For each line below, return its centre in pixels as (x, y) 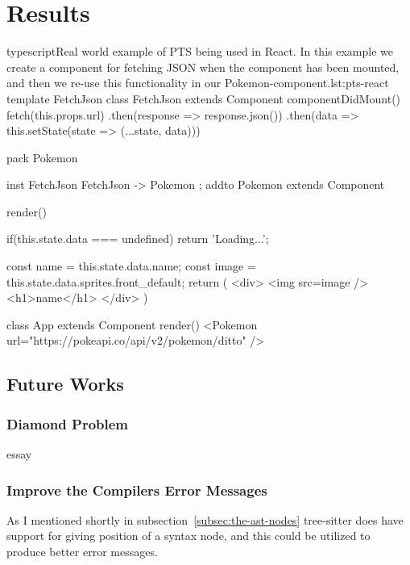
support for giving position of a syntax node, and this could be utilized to (188, 536)
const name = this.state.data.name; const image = (131, 266)
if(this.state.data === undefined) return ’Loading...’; (138, 239)
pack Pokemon (42, 157)
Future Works (65, 384)
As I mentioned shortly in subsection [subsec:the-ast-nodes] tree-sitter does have (205, 519)
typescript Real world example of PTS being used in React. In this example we (200, 51)
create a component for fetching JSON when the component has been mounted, (203, 67)
